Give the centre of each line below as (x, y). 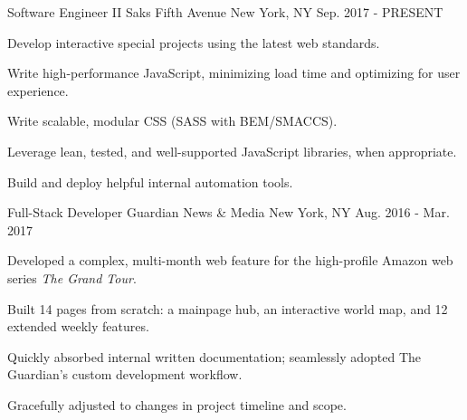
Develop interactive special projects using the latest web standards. (194, 42)
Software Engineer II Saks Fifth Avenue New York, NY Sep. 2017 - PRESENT (225, 12)
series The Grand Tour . (72, 277)
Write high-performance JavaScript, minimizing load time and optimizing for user (234, 73)
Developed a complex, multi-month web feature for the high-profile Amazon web (230, 260)
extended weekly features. (78, 326)
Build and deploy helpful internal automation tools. (150, 181)
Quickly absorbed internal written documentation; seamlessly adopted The (214, 356)
